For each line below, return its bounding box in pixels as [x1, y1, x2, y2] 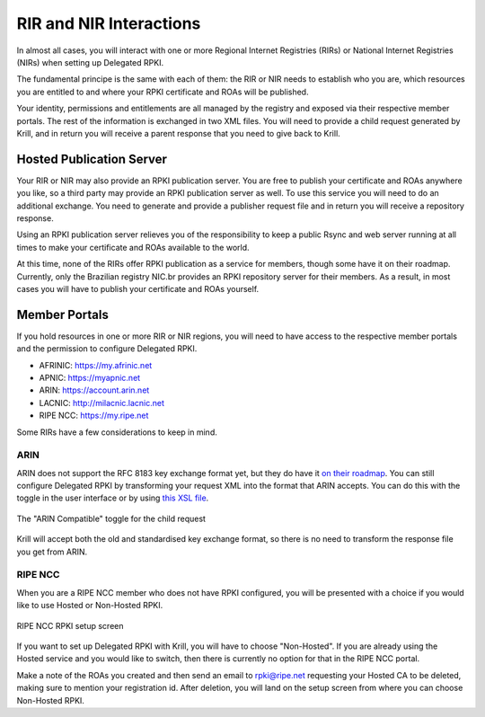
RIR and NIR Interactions [16, 13, 201, 33]
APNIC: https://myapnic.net [39, 373, 141, 383]
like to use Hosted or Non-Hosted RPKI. [16, 600, 163, 611]
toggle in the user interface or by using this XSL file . [16, 492, 209, 503]
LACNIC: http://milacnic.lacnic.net [39, 397, 165, 408]
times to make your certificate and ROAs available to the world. [16, 242, 251, 252]
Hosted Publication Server [16, 151, 168, 166]
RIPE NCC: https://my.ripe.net [39, 410, 149, 421]
